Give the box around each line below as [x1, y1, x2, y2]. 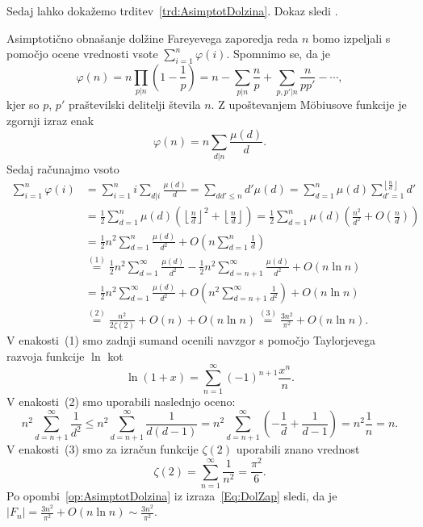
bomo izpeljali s [312, 29, 391, 46]
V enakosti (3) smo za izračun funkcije [6, 441, 199, 458]
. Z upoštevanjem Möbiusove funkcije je [211, 96, 407, 113]
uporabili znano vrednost [236, 441, 360, 458]
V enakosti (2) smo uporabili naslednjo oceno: [6, 393, 236, 410]
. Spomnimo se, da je [226, 45, 330, 62]
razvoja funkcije [6, 347, 85, 364]
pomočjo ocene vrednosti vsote [6, 45, 158, 62]
